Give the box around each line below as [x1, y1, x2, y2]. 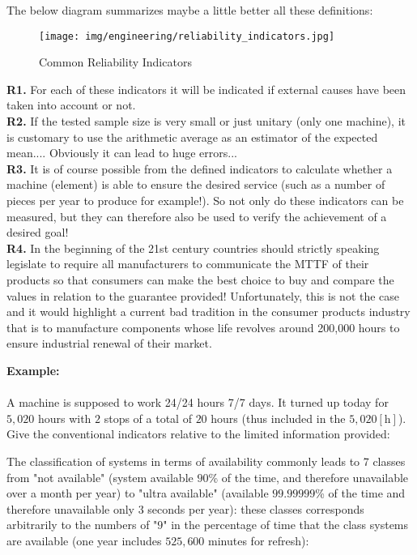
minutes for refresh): [208, 532, 309, 549]
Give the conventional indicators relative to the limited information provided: [6, 425, 390, 442]
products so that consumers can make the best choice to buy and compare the [6, 271, 394, 288]
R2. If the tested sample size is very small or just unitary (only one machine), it [6, 113, 406, 130]
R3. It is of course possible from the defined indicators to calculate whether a [6, 160, 393, 177]
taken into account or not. [6, 96, 136, 113]
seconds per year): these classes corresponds [147, 500, 364, 517]
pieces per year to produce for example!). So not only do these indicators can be [6, 192, 404, 208]
